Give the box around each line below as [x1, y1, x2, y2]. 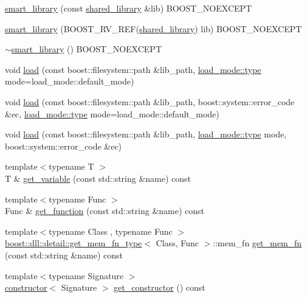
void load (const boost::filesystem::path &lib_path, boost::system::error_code [5, 95, 295, 108]
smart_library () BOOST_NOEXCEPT [11, 43, 162, 55]
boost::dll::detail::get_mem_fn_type [5, 237, 142, 249]
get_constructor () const [114, 281, 205, 294]
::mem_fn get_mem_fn [213, 237, 302, 249]
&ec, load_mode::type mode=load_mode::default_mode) [5, 107, 219, 120]
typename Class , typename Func [49, 224, 173, 237]
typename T [49, 160, 94, 173]
